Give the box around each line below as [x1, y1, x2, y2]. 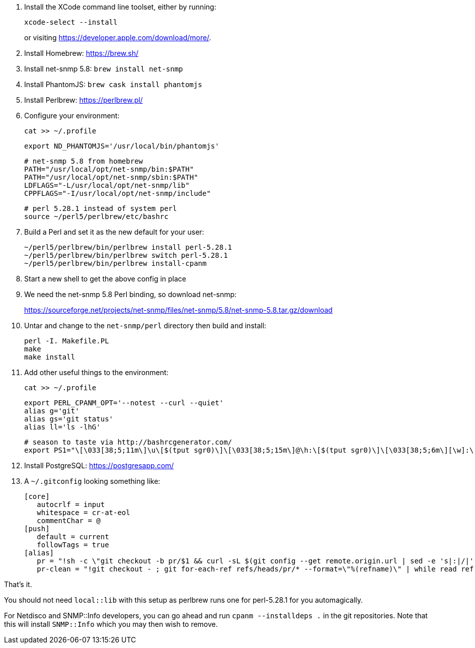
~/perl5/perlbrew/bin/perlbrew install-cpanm [24, 259, 207, 267]
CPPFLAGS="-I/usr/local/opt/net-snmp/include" [24, 189, 211, 197]
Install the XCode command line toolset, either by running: [24, 3, 216, 11]
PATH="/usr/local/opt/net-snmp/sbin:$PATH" [24, 173, 198, 181]
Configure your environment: [24, 111, 120, 120]
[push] [24, 525, 50, 533]
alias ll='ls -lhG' [24, 423, 101, 431]
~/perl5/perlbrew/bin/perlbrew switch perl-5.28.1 [24, 251, 228, 259]
